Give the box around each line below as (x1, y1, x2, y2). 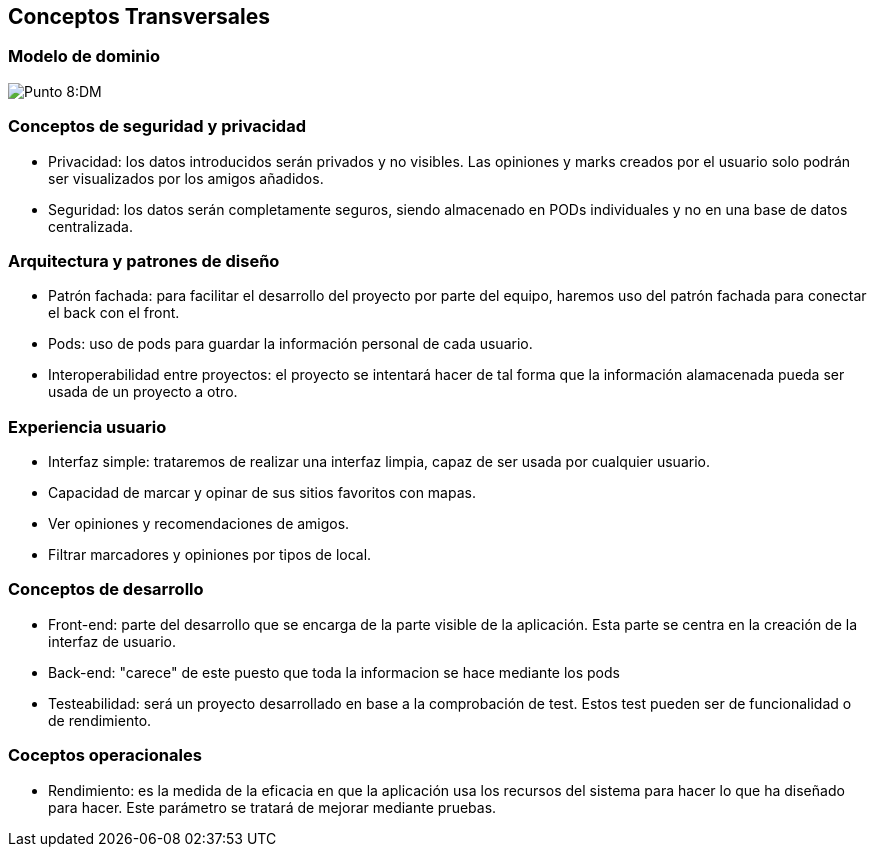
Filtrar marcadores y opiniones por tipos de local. (48, 546, 372, 564)
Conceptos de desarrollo (8, 579, 204, 600)
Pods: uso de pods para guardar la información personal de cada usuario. (48, 335, 533, 353)
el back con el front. (48, 304, 180, 322)
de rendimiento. (48, 711, 152, 729)
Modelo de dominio (8, 46, 160, 67)
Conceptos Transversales (8, 4, 270, 29)
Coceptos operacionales (8, 745, 202, 766)
